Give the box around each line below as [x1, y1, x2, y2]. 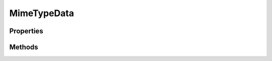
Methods [9, 43, 38, 51]
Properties [9, 27, 43, 35]
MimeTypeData [9, 8, 74, 19]
